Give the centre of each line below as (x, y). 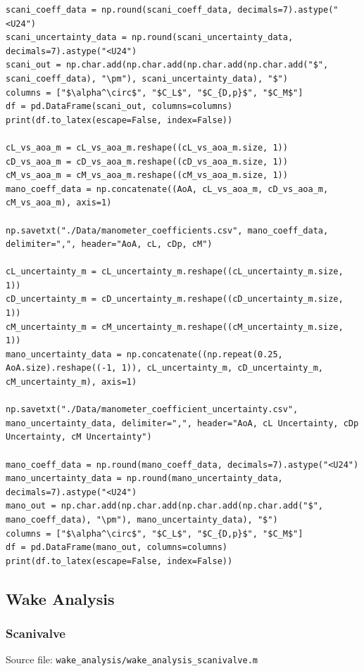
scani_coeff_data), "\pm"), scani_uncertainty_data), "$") (147, 78)
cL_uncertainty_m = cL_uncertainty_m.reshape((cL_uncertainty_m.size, (175, 272)
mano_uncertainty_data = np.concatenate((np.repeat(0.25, (144, 354)
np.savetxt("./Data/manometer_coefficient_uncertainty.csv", (152, 410)
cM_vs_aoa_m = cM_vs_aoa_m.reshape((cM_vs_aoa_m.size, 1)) (147, 175)
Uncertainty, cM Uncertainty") (79, 437)
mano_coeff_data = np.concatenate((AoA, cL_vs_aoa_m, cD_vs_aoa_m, (167, 189)
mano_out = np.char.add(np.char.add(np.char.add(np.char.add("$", (165, 506)
